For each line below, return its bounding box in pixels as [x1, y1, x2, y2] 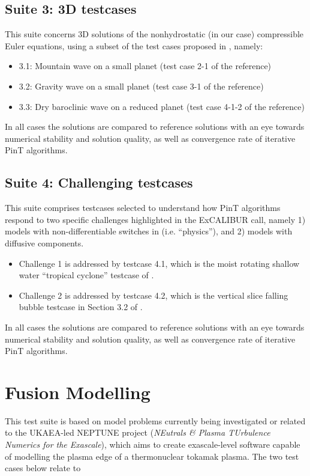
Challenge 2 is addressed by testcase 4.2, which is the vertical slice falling [19, 288, 288, 301]
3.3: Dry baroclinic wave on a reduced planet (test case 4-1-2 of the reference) [19, 100, 305, 112]
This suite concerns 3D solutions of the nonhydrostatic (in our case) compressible [5, 28, 304, 40]
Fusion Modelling [5, 379, 151, 404]
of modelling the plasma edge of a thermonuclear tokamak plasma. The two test [5, 450, 299, 462]
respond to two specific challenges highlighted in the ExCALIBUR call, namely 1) [5, 213, 306, 225]
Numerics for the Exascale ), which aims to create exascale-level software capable [5, 438, 300, 450]
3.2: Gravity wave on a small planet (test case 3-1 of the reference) [19, 79, 264, 92]
